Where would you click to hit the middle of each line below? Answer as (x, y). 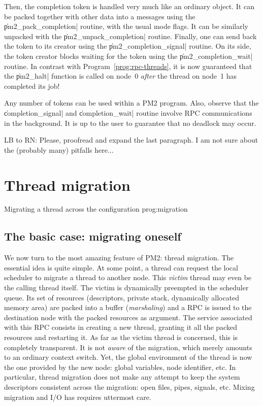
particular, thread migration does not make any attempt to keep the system (122, 377)
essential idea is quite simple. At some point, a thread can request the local (121, 267)
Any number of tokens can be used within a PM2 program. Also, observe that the (131, 103)
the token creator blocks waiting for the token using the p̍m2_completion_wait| (128, 56)
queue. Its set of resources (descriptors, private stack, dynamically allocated (122, 297)
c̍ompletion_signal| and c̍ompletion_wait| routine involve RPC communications (128, 112)
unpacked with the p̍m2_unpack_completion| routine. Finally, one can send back (130, 36)
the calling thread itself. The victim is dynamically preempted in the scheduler (126, 287)
